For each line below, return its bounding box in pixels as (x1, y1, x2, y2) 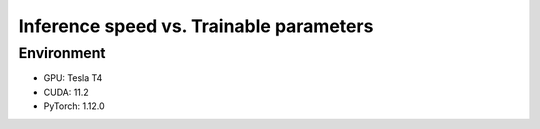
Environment (18, 44, 106, 62)
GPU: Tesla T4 (43, 72, 103, 84)
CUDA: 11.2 (43, 86, 89, 98)
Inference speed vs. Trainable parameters (18, 15, 374, 37)
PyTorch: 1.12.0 (43, 100, 105, 112)
